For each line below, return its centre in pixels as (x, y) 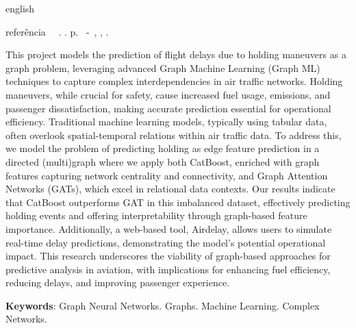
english (20, 8)
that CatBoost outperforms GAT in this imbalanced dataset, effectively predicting (178, 202)
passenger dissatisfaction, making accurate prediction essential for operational (168, 108)
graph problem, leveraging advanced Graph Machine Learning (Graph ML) (163, 67)
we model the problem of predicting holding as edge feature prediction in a (163, 148)
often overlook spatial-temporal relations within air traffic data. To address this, (174, 135)
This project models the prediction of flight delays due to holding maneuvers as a (176, 54)
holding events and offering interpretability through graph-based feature (156, 215)
